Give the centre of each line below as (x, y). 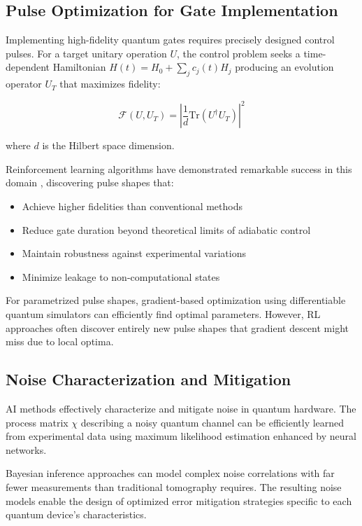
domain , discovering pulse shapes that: (90, 182)
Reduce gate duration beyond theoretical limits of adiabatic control (166, 229)
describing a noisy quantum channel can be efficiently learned (212, 422)
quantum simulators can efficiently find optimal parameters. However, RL (163, 314)
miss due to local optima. (60, 341)
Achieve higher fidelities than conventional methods (132, 206)
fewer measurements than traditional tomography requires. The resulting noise (174, 486)
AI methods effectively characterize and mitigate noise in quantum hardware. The (181, 409)
